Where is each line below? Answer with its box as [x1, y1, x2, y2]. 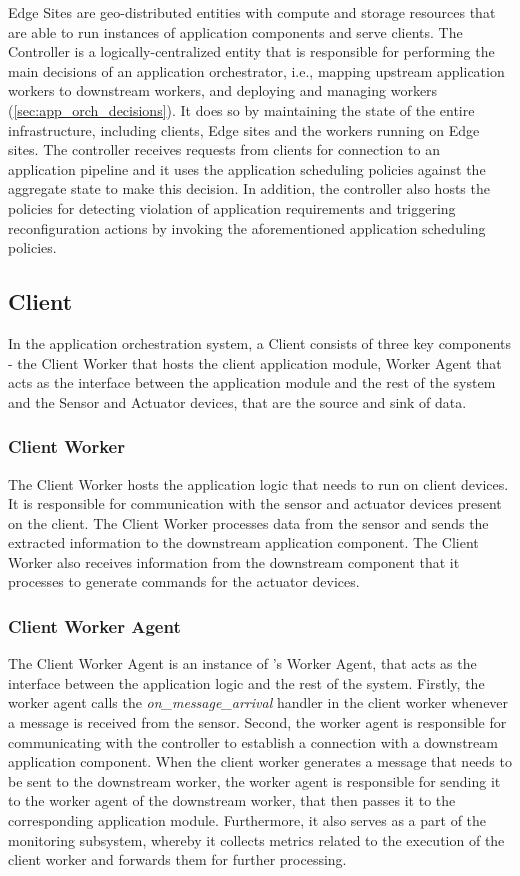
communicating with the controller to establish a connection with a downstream [8, 731, 498, 752]
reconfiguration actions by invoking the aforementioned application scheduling [8, 217, 486, 238]
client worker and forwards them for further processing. [8, 849, 347, 870]
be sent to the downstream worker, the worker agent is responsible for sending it [8, 770, 501, 791]
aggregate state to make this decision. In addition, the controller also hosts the [8, 178, 490, 199]
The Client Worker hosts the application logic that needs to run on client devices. [8, 473, 509, 494]
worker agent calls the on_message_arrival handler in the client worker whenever [8, 692, 509, 713]
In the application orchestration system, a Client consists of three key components [8, 332, 512, 353]
